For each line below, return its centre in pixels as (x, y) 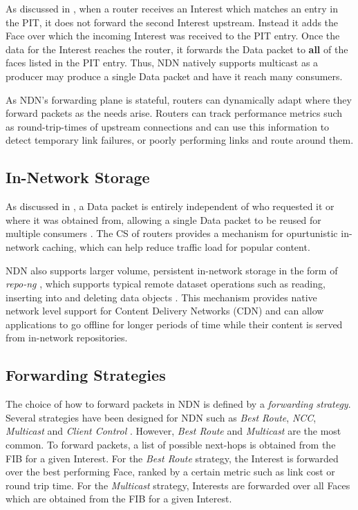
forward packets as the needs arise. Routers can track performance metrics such (174, 113)
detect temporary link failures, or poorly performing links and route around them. (180, 140)
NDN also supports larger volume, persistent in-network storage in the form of (172, 270)
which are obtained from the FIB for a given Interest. (119, 499)
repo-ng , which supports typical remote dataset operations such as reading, (166, 284)
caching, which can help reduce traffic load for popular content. (176, 246)
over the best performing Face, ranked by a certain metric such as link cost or (170, 472)
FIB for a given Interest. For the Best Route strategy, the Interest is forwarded (172, 458)
